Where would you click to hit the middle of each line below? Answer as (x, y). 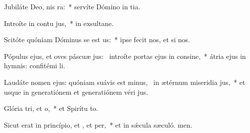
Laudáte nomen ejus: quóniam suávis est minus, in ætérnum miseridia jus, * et (125, 82)
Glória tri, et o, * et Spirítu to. (51, 108)
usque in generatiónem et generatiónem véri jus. (76, 92)
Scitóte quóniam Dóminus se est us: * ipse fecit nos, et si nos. (97, 40)
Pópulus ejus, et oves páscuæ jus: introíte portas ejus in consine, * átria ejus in (125, 56)
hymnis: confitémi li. (35, 66)
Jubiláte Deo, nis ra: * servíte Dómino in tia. (72, 6)
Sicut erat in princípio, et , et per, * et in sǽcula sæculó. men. (98, 124)
